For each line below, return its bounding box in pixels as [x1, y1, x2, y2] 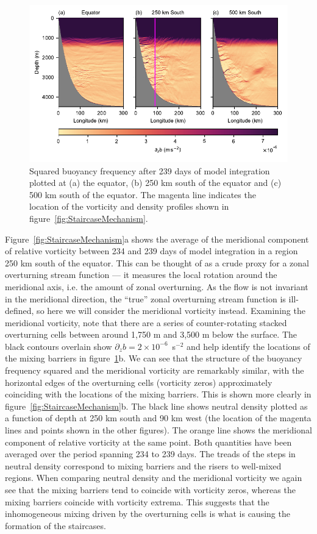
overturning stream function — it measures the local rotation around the [5, 268, 277, 281]
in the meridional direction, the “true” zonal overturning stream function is [5, 292, 286, 305]
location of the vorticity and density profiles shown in [29, 200, 229, 213]
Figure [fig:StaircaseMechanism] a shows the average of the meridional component [5, 232, 309, 245]
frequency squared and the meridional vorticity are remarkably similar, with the [5, 364, 304, 377]
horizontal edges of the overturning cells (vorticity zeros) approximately [5, 376, 272, 388]
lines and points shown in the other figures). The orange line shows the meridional [5, 424, 312, 436]
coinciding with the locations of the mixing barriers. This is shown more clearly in [5, 388, 312, 400]
